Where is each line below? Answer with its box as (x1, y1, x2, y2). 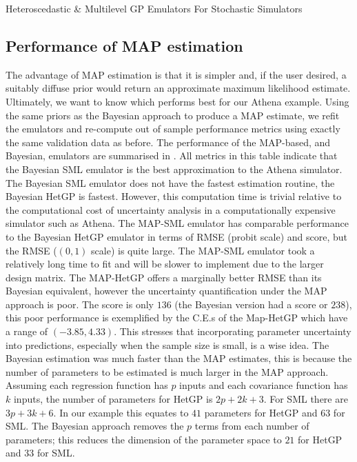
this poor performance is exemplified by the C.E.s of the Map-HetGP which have (6, 310, 348, 325)
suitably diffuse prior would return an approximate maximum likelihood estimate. (6, 81, 351, 95)
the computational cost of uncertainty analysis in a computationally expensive (6, 202, 336, 217)
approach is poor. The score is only (6, 297, 154, 311)
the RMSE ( (6, 243, 57, 257)
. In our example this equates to (53, 405, 189, 419)
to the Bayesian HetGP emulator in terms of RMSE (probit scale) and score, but (6, 229, 347, 243)
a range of (6, 324, 48, 339)
